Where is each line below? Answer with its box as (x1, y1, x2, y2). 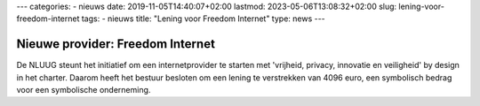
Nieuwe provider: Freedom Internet (16, 36, 215, 52)
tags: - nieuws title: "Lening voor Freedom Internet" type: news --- (81, 13, 326, 24)
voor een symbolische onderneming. (16, 85, 151, 95)
